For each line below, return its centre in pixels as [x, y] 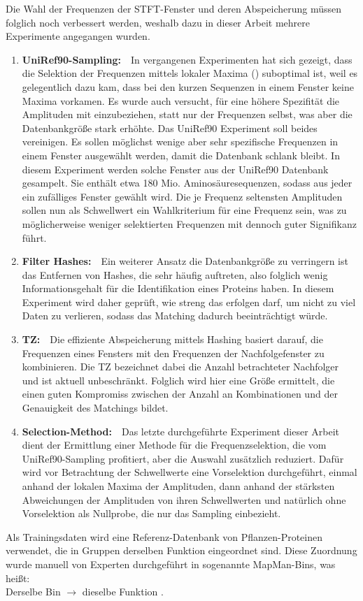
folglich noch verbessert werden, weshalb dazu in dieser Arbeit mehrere [158, 22]
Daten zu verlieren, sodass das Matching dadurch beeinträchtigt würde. [175, 316]
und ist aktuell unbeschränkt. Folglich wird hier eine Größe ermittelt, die [178, 380]
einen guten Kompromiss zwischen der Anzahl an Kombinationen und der [180, 394]
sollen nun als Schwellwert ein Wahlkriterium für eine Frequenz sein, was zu [184, 210]
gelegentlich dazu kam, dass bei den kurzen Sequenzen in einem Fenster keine [188, 86]
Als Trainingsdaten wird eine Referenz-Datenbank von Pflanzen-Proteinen [164, 536]
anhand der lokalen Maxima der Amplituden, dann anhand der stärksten [178, 486]
